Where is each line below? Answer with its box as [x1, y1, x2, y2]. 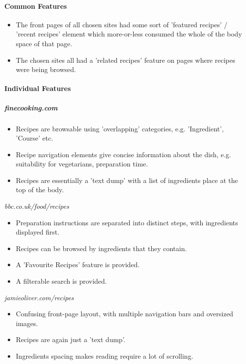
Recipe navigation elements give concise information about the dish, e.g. [16, 149, 231, 159]
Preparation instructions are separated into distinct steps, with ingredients [16, 217, 238, 227]
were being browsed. [16, 64, 76, 74]
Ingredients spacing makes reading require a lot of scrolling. [16, 351, 193, 361]
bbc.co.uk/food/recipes [4, 201, 69, 211]
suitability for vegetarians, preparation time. [16, 159, 148, 169]
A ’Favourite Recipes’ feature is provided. [16, 259, 140, 270]
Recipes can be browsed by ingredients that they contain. [16, 243, 187, 253]
